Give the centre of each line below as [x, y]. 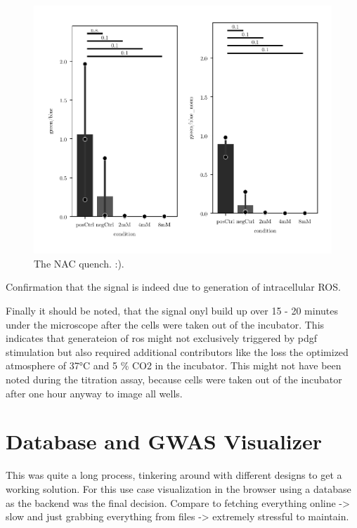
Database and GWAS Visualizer [164, 441]
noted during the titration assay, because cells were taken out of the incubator [174, 379]
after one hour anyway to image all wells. [94, 393]
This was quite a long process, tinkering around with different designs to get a [174, 475]
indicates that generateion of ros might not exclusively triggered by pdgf [161, 338]
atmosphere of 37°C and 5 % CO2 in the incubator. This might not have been [174, 365]
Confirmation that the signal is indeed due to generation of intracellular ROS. [173, 287]
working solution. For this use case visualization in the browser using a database [178, 488]
